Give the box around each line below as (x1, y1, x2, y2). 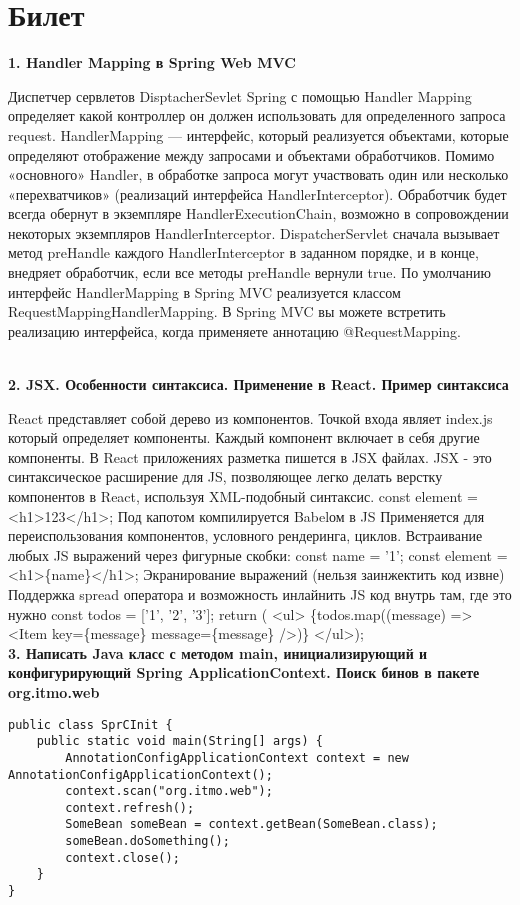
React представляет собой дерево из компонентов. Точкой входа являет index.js (8, 407, 493, 428)
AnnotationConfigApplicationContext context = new (65, 750, 409, 765)
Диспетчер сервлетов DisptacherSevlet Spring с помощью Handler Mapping (8, 85, 472, 106)
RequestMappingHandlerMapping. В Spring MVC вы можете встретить (8, 301, 446, 322)
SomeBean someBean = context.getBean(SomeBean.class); (65, 817, 438, 832)
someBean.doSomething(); (65, 834, 230, 849)
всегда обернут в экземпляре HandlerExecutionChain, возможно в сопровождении (8, 203, 509, 224)
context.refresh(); (65, 800, 195, 815)
